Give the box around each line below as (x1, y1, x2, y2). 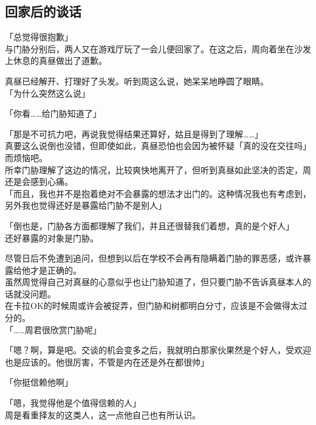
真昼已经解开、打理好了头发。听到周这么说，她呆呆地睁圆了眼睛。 (5, 74, 269, 87)
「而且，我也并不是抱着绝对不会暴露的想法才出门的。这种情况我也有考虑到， (5, 187, 311, 199)
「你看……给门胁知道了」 (5, 107, 101, 120)
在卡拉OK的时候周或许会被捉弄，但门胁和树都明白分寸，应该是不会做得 (5, 299, 290, 312)
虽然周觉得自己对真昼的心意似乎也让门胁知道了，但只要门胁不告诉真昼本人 (5, 275, 303, 288)
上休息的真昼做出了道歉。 (5, 54, 107, 67)
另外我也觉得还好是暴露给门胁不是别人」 (5, 199, 167, 212)
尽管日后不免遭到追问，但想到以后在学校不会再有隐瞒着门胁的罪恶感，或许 (5, 252, 303, 264)
